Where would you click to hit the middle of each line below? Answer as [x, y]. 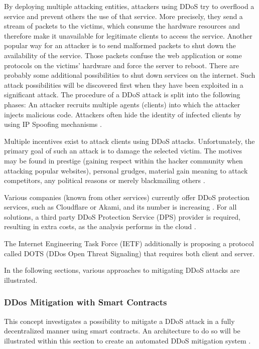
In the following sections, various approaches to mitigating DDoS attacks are [122, 270]
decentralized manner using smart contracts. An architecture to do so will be [122, 331]
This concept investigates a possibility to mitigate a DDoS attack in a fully [119, 321]
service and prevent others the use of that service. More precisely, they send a [123, 16]
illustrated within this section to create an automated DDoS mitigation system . [127, 340]
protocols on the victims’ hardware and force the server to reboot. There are [122, 65]
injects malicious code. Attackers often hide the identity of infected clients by [123, 114]
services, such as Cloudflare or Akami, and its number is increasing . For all [120, 207]
